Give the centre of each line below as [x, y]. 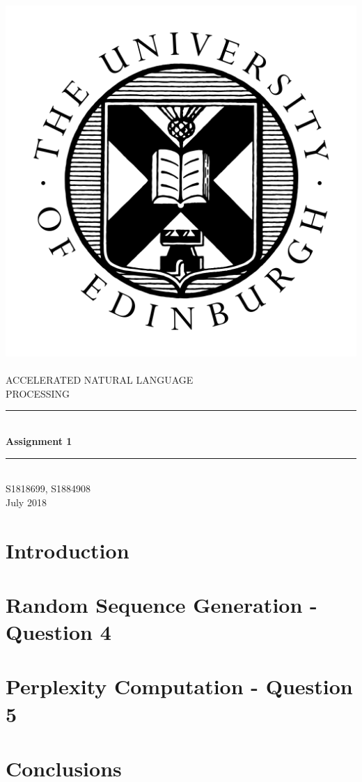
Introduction [68, 550]
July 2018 [26, 502]
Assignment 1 [39, 440]
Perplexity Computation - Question [179, 686]
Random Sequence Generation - [162, 604]
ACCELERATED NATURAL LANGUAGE [100, 380]
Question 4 [58, 632]
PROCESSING [38, 393]
